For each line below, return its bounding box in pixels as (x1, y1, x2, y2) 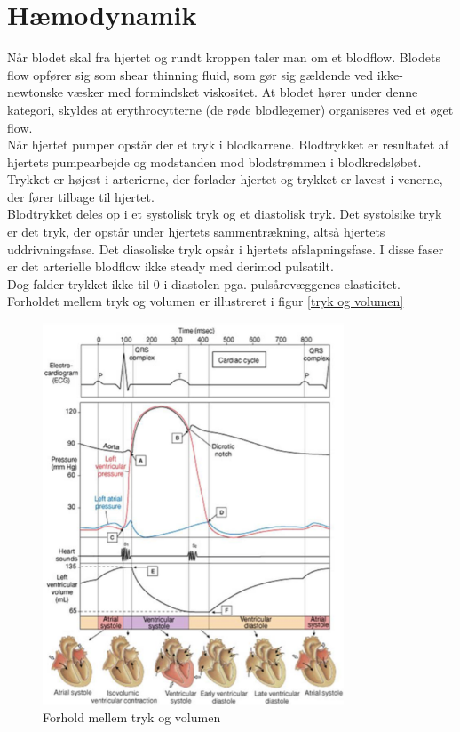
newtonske (7, 83, 64, 101)
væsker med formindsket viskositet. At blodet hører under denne (67, 83, 418, 101)
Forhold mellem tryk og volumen (43, 708, 221, 727)
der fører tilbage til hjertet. (7, 187, 155, 205)
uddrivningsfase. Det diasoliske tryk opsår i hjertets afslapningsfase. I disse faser (7, 239, 444, 258)
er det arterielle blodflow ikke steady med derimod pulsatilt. (7, 257, 334, 276)
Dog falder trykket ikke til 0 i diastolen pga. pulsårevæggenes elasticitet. (7, 274, 401, 293)
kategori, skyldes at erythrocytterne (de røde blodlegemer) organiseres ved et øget (7, 100, 454, 118)
